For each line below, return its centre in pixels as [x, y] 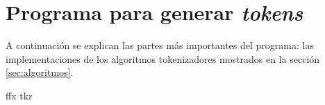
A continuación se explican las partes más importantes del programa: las [160, 45]
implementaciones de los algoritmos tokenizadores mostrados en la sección [163, 58]
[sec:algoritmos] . [40, 72]
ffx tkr [19, 95]
